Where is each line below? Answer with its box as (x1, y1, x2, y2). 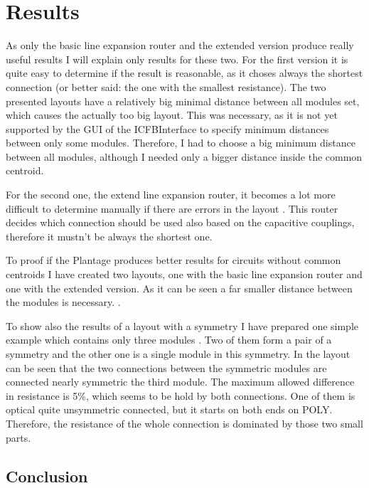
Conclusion (6, 465, 88, 487)
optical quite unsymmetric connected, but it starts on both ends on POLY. (6, 402, 333, 417)
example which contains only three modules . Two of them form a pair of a (6, 332, 332, 347)
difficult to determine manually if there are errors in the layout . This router (6, 201, 338, 216)
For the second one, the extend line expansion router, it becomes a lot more (6, 187, 336, 202)
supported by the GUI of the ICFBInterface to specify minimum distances (6, 121, 329, 136)
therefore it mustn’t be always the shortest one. (6, 228, 213, 243)
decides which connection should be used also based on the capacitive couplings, (6, 215, 355, 230)
